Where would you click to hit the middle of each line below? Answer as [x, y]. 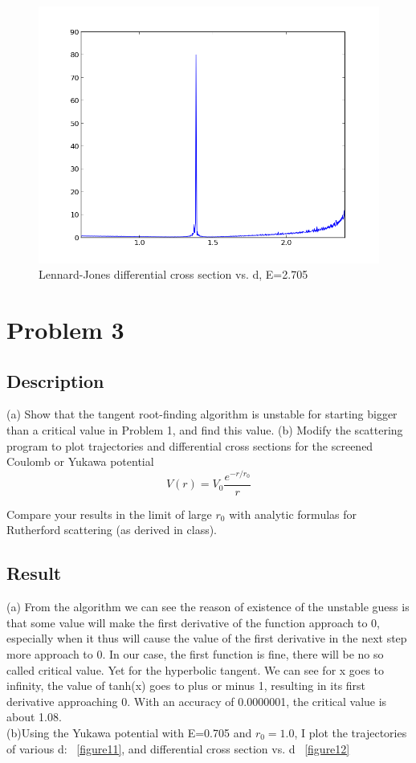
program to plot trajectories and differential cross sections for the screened [190, 445]
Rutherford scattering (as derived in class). [112, 530]
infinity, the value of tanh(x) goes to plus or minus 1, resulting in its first [186, 685]
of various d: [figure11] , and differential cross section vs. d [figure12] [178, 748]
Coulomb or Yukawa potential [80, 461]
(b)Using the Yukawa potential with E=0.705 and [129, 732]
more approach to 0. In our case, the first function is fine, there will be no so [195, 654]
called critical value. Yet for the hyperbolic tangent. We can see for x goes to [196, 669]
